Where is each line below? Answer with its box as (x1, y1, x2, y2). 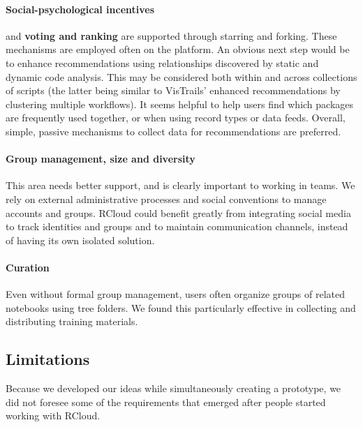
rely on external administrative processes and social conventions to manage (6, 191, 327, 206)
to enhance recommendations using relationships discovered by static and (6, 55, 319, 70)
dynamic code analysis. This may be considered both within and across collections (6, 69, 357, 84)
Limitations (6, 348, 90, 370)
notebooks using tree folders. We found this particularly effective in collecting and (6, 300, 356, 315)
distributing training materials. (6, 314, 138, 329)
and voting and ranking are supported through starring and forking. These (6, 28, 337, 43)
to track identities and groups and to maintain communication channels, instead (6, 219, 348, 234)
